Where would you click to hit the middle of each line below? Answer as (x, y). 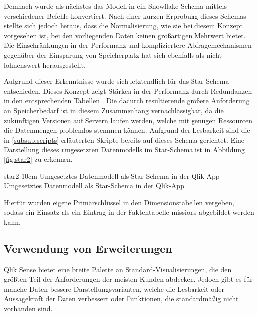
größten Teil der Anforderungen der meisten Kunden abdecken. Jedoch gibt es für (128, 279)
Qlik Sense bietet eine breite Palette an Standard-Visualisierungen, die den (118, 269)
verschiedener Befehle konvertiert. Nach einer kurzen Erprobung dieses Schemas (125, 16)
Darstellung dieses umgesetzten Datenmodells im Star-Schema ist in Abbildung (125, 149)
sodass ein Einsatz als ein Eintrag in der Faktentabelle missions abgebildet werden (129, 212)
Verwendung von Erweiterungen (88, 248)
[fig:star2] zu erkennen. (38, 159)
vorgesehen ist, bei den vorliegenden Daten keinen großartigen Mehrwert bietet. (125, 35)
